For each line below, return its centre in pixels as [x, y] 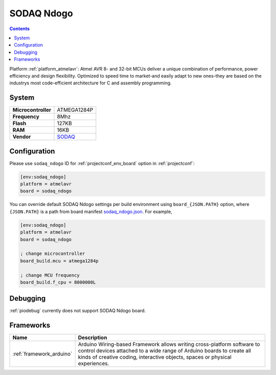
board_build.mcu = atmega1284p [60, 261]
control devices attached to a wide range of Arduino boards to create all [165, 351]
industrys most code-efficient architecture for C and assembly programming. [90, 83]
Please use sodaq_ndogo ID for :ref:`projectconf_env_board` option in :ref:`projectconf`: [102, 163]
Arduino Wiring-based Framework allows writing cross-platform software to [169, 344]
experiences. [94, 364]
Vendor [22, 137]
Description [93, 338]
